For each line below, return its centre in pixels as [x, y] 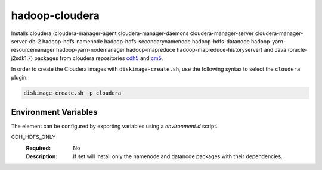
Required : [38, 148]
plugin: [19, 77]
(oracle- [298, 50]
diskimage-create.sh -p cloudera [72, 93]
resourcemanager [33, 50]
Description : [42, 156]
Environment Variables [54, 112]
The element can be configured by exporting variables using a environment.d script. [114, 126]
